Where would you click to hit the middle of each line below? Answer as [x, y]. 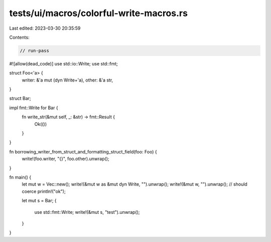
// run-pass [35, 51]
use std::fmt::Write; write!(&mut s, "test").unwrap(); [87, 212]
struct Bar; [20, 99]
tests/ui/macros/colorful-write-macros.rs [99, 13]
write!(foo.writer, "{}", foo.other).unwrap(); [66, 159]
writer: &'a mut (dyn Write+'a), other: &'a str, [67, 80]
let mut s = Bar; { [39, 201]
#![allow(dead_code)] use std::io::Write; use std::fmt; [63, 63]
